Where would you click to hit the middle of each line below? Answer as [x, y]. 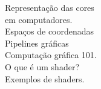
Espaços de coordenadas [50, 31]
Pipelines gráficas [37, 43]
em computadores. [39, 19]
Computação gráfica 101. [51, 55]
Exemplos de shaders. [45, 78]
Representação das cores [50, 7]
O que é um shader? [42, 66]
